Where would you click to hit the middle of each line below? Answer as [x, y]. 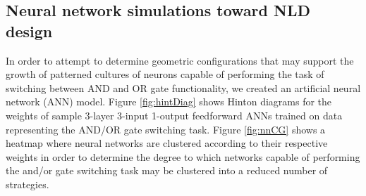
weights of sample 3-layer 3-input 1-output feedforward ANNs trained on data [174, 115]
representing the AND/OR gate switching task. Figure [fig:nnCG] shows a [166, 129]
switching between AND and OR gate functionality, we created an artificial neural [183, 87]
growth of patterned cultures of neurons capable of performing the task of [165, 74]
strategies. [28, 184]
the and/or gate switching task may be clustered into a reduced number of [167, 170]
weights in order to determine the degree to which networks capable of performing [183, 156]
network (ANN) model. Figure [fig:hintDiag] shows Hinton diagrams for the [169, 102]
